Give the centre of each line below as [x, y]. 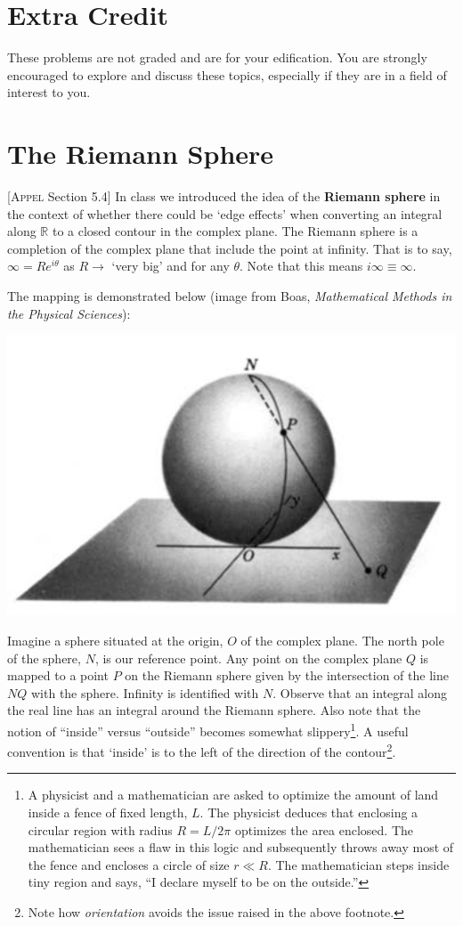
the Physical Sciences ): [69, 313]
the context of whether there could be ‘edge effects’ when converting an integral [225, 213]
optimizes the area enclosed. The [324, 829]
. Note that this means [301, 266]
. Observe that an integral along [360, 692]
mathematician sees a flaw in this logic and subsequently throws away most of [241, 847]
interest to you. [49, 92]
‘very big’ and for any [171, 266]
